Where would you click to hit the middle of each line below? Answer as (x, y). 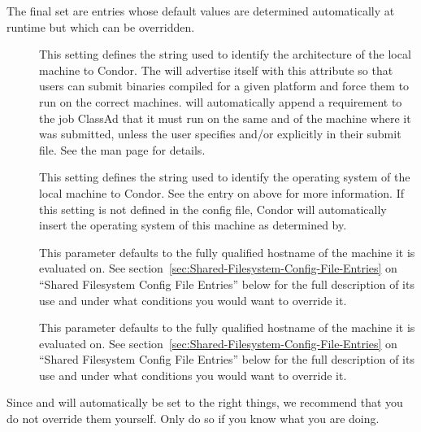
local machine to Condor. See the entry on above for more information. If (221, 192)
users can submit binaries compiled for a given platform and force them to (224, 86)
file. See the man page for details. (122, 149)
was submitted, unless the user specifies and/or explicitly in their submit (220, 134)
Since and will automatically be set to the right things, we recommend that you (205, 402)
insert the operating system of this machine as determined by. (193, 225)
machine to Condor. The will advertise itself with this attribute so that (216, 70)
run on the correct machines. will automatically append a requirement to (221, 101)
